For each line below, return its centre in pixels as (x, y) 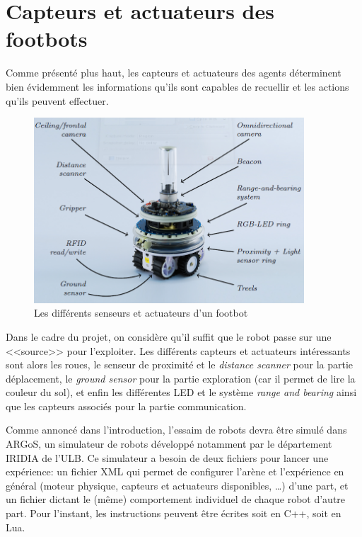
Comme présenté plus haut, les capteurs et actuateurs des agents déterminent (174, 73)
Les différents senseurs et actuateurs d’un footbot (141, 313)
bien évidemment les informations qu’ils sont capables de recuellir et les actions (177, 86)
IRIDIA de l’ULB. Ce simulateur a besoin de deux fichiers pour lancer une (167, 457)
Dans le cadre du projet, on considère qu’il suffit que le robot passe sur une (169, 336)
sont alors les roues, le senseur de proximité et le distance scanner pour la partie (180, 364)
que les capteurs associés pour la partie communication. (126, 406)
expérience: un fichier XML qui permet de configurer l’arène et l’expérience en (175, 471)
